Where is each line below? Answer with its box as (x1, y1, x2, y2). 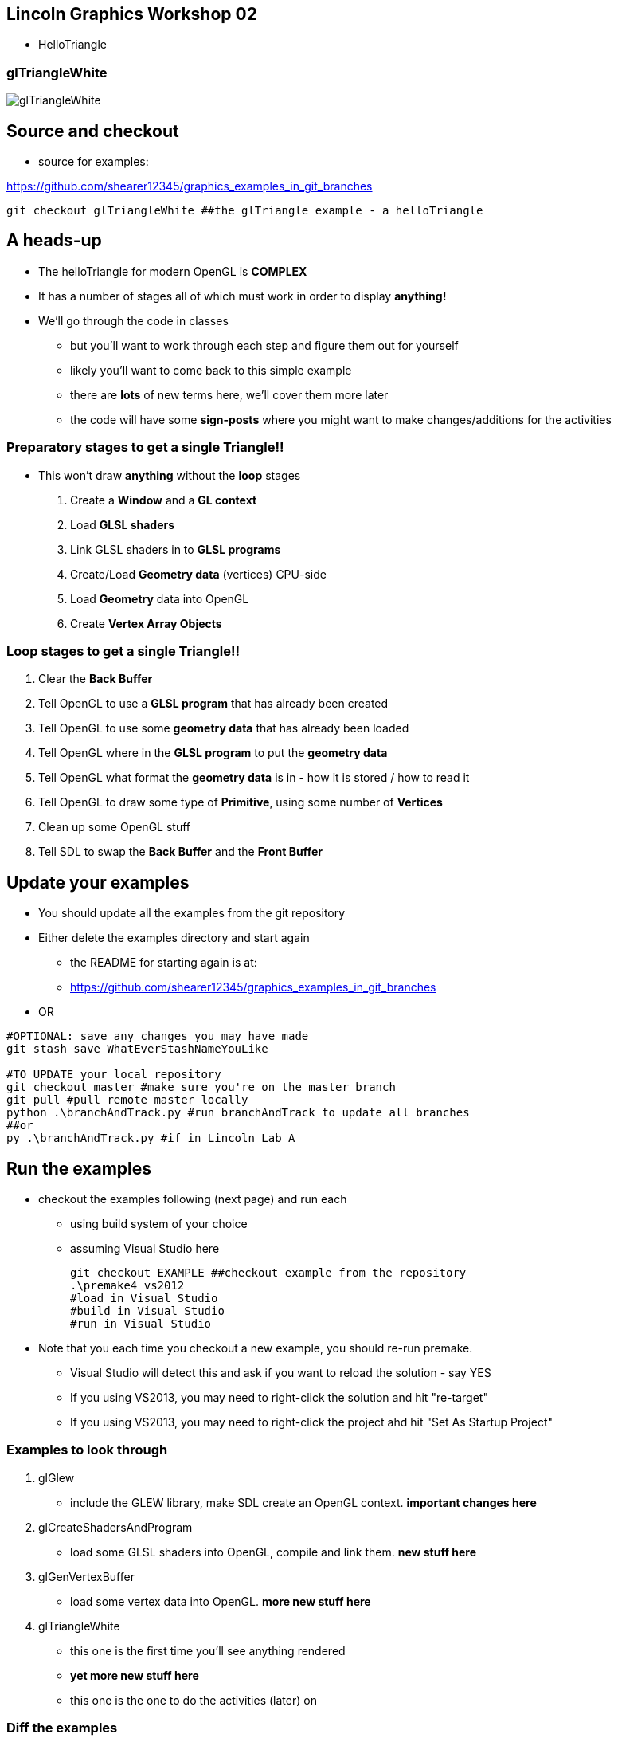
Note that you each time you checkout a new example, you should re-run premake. (38, 1341, 473, 1355)
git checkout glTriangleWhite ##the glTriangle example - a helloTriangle (6, 204, 483, 218)
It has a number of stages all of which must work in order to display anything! (38, 288, 447, 303)
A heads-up (6, 230, 102, 251)
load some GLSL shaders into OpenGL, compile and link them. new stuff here (70, 1544, 477, 1559)
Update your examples (6, 872, 190, 893)
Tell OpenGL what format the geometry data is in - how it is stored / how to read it (38, 771, 470, 785)
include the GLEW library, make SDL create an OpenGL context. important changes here (70, 1495, 537, 1509)
